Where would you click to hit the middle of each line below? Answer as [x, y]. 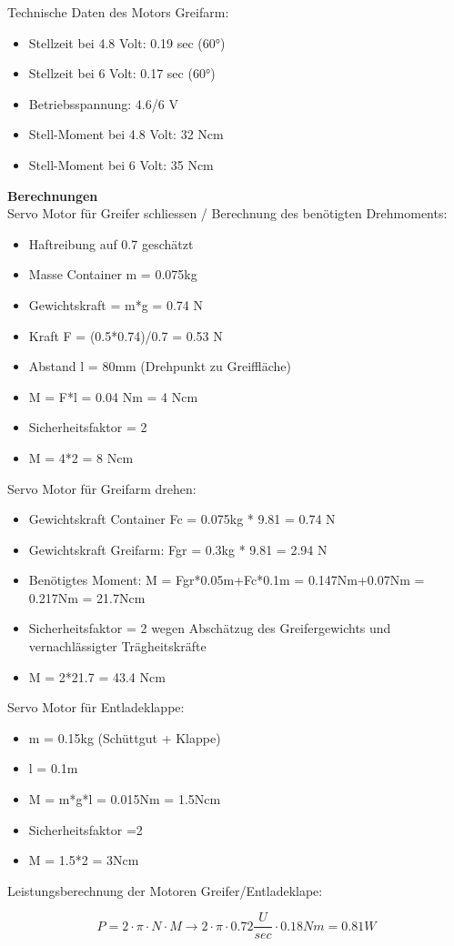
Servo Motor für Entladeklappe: [96, 707]
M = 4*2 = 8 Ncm [81, 457]
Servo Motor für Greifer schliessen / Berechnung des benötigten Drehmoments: [227, 213]
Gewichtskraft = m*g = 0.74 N [116, 304]
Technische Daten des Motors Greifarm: [118, 12]
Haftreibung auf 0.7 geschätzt [111, 243]
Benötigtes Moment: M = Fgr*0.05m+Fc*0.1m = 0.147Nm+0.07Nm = [227, 580]
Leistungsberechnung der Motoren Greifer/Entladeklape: [165, 890]
